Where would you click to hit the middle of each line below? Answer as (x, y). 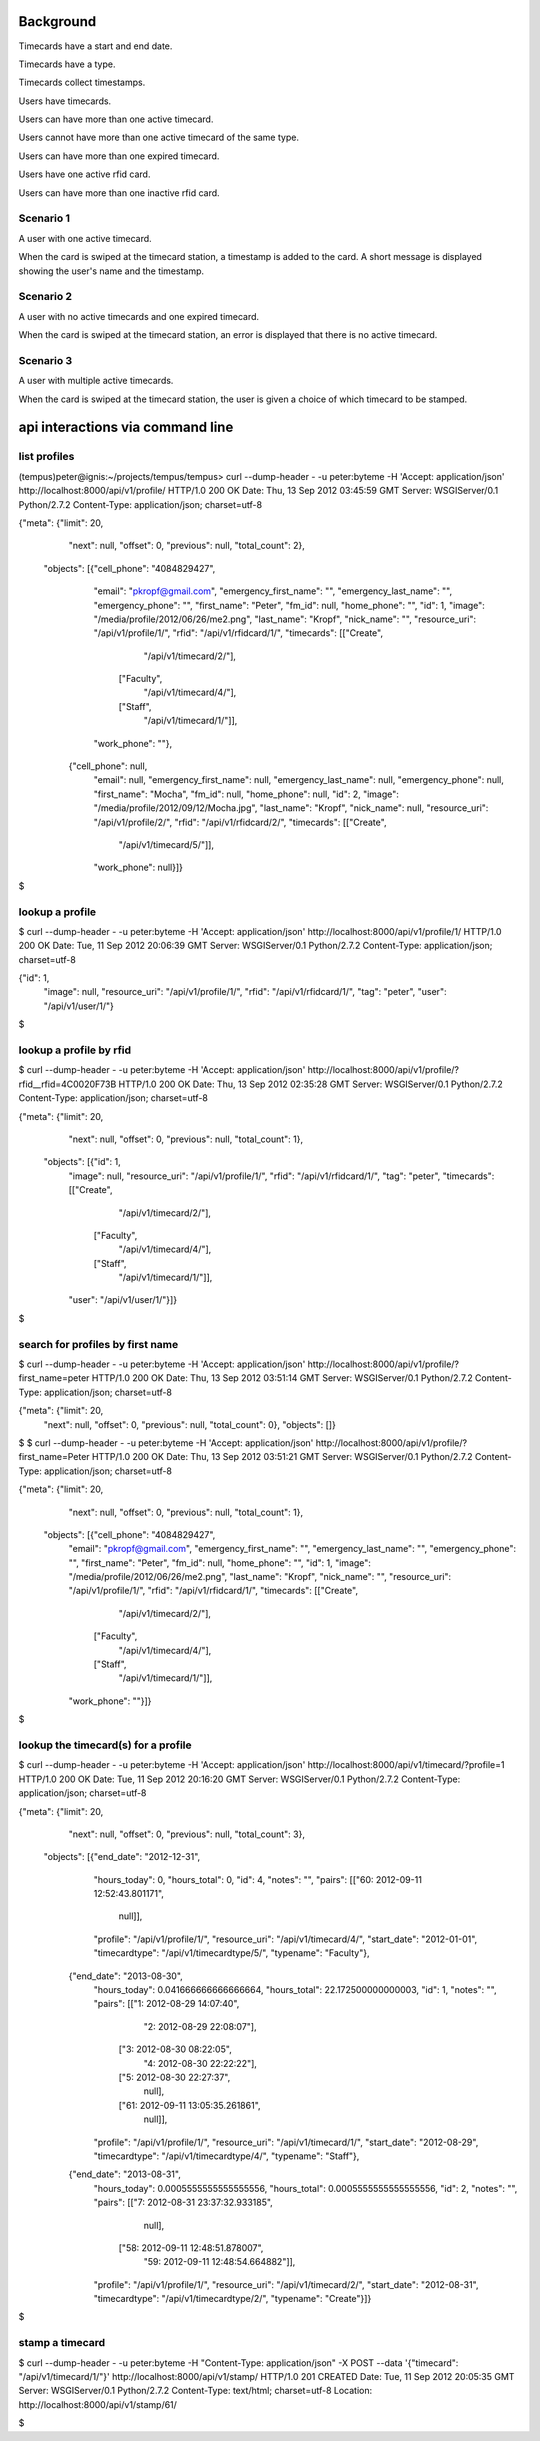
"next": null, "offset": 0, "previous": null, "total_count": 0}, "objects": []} (190, 1424)
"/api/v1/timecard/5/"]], (166, 844)
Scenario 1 (44, 218)
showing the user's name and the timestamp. (111, 271)
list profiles (46, 457)
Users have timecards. (65, 101)
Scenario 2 (45, 297)
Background (57, 21)
